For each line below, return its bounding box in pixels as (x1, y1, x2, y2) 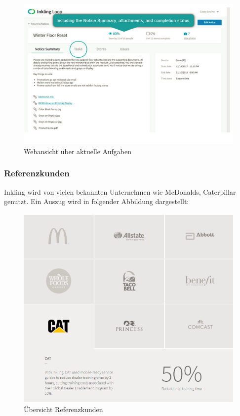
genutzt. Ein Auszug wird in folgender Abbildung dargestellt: (4, 196, 189, 207)
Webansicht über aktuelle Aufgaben (24, 146, 131, 156)
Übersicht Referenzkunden (24, 404, 103, 415)
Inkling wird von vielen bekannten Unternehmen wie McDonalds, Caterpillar (4, 186, 236, 197)
